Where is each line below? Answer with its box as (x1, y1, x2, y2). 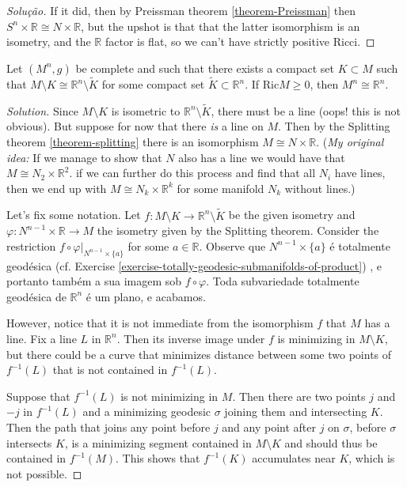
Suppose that (6, 387, 70, 404)
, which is (348, 450, 395, 466)
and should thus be (284, 434, 378, 451)
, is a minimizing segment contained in (64, 434, 252, 451)
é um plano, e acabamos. (86, 288, 206, 304)
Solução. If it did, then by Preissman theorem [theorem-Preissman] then (6, 2, 356, 18)
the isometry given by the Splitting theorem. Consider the (97, 222, 379, 239)
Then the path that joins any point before (6, 418, 211, 435)
